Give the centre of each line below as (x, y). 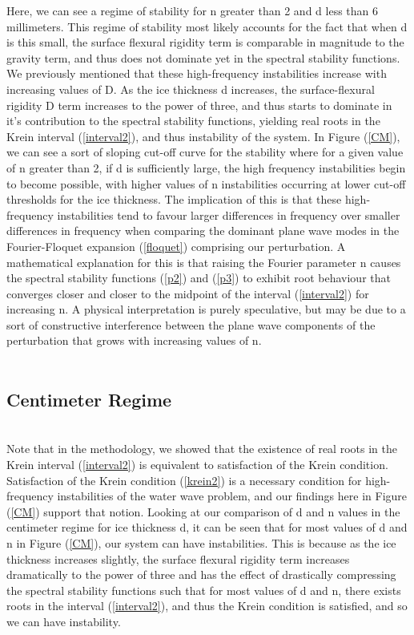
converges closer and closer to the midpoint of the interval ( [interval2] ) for (188, 293)
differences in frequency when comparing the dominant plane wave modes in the (203, 231)
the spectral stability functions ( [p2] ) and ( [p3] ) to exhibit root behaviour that (199, 278)
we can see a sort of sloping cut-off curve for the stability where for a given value (205, 152)
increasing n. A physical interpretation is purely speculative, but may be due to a (206, 309)
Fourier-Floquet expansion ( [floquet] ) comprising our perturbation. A (176, 246)
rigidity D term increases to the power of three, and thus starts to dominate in (199, 105)
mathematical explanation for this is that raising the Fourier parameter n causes (204, 262)
